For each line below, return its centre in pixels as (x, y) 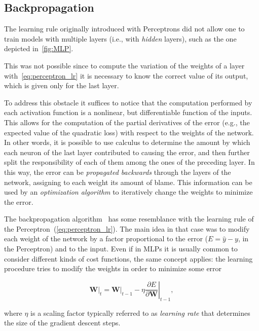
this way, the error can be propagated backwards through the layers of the (118, 172)
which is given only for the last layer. (62, 85)
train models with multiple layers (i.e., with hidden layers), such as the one (120, 38)
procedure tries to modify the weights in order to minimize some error (113, 268)
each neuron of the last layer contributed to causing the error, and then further (127, 152)
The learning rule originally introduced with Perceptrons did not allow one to (124, 29)
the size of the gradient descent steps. (62, 323)
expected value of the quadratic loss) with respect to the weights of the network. (129, 132)
